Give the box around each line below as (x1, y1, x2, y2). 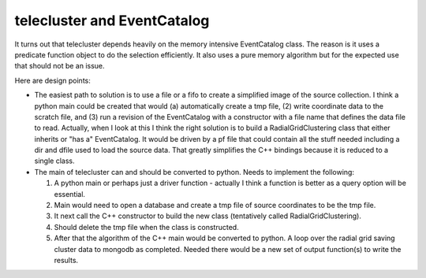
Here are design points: (14, 76, 91, 85)
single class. (34, 156, 75, 165)
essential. (54, 189, 86, 198)
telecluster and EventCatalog (14, 12, 210, 29)
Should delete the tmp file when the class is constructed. (54, 222, 240, 232)
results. (54, 255, 79, 265)
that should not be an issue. (14, 61, 106, 71)
